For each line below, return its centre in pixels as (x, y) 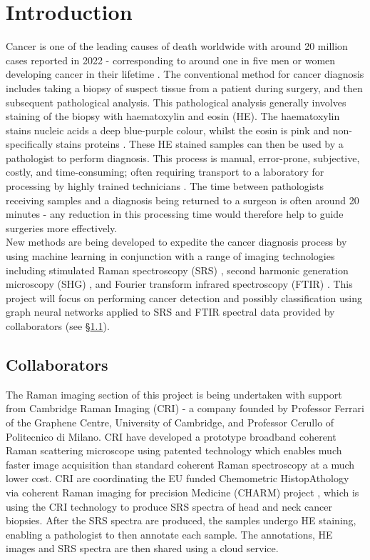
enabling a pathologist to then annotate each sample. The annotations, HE (169, 534)
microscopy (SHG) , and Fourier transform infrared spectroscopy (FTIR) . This (179, 284)
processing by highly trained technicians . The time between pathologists (165, 186)
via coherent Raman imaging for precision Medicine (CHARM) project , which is (183, 492)
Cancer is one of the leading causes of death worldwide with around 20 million (177, 46)
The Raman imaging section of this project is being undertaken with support (174, 394)
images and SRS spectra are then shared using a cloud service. (142, 548)
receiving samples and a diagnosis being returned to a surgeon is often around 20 (183, 200)
